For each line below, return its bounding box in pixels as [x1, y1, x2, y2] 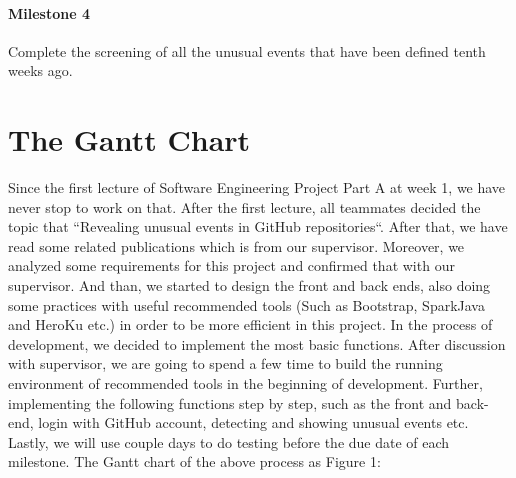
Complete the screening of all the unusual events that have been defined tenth [8, 40, 486, 61]
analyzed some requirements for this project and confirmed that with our [8, 255, 455, 276]
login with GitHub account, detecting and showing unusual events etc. [38, 412, 469, 433]
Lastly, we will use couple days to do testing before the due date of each [8, 431, 450, 452]
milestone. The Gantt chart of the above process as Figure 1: [8, 451, 381, 472]
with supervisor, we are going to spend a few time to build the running [8, 353, 443, 374]
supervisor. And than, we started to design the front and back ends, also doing [8, 275, 491, 296]
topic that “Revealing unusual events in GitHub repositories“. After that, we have [8, 216, 508, 237]
